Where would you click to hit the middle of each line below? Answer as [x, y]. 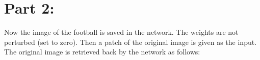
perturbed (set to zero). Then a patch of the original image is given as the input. [131, 42]
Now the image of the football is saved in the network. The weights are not [121, 32]
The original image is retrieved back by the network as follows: [102, 52]
